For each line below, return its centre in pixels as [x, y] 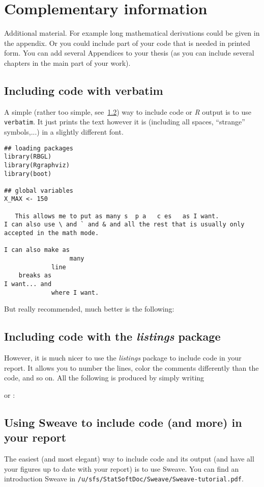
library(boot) [28, 174]
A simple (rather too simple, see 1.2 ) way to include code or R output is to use [128, 111]
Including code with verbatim [84, 90]
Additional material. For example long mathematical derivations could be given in [132, 33]
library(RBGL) [28, 157]
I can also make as [37, 250]
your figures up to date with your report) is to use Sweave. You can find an [122, 468]
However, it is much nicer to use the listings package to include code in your [123, 358]
